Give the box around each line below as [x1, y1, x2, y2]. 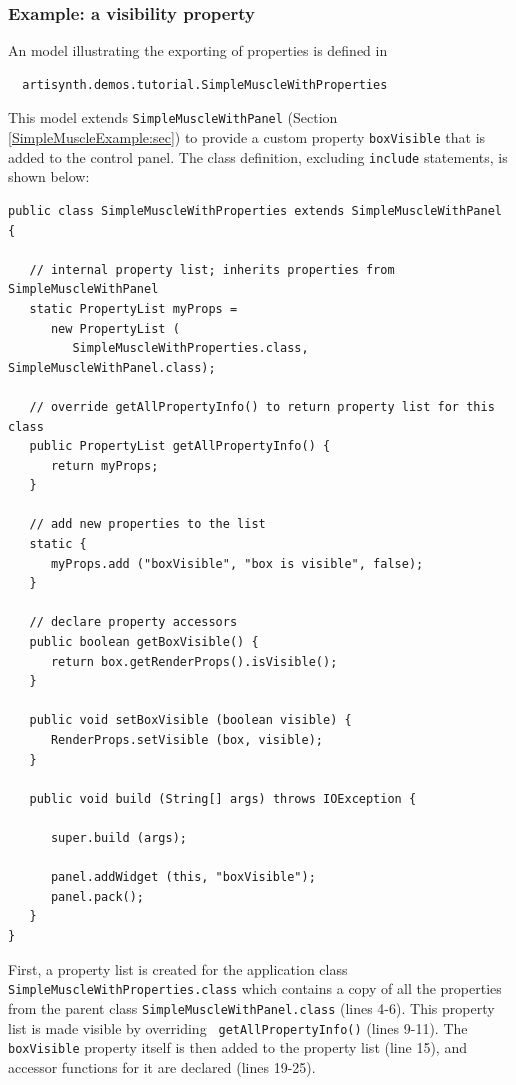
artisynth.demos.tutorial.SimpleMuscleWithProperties [22, 77, 388, 92]
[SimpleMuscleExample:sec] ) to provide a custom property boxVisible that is [8, 127, 486, 148]
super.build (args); [50, 830, 187, 845]
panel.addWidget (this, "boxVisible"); [50, 870, 316, 885]
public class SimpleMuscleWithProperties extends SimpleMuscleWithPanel [8, 203, 502, 218]
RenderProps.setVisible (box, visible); [50, 733, 323, 747]
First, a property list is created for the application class [8, 958, 348, 979]
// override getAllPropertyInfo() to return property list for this [29, 399, 495, 414]
